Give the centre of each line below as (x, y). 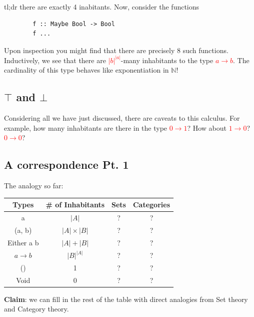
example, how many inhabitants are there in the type (86, 127)
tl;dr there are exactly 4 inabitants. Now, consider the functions (102, 7)
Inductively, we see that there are (55, 60)
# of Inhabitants (75, 205)
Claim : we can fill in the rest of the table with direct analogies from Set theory (126, 299)
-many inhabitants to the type (167, 60)
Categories (151, 205)
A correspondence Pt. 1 (66, 165)
